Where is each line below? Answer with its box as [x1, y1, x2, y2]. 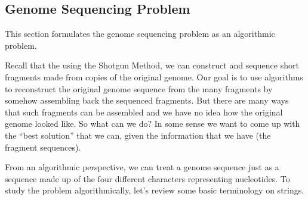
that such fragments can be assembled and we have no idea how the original [5, 105, 283, 118]
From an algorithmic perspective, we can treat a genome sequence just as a [5, 161, 279, 173]
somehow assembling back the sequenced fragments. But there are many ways [5, 94, 289, 107]
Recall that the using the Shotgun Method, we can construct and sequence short [5, 59, 299, 71]
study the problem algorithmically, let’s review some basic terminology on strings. [5, 184, 304, 196]
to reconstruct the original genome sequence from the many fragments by [5, 82, 273, 95]
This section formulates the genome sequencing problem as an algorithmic [5, 27, 275, 40]
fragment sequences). [5, 140, 81, 153]
